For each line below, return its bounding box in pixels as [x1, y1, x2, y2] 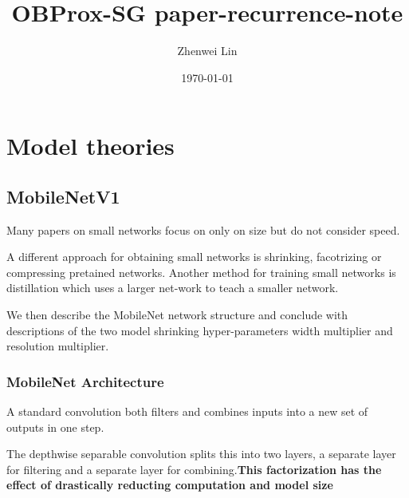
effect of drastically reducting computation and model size [6, 476, 333, 493]
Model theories [6, 129, 175, 162]
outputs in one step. [6, 418, 104, 435]
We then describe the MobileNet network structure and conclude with [6, 306, 348, 323]
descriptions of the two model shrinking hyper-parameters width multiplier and [6, 322, 393, 338]
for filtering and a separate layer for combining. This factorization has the [6, 460, 382, 477]
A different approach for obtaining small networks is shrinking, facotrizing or [6, 248, 382, 265]
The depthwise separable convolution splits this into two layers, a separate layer [6, 445, 396, 462]
